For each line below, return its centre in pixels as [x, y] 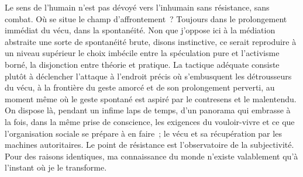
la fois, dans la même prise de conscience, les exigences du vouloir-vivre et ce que [150, 121]
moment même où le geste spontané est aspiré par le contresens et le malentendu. [151, 98]
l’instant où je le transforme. [56, 167]
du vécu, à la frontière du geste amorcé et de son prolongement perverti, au [140, 87]
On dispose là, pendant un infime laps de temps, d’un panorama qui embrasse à [148, 110]
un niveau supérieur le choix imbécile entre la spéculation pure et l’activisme [142, 53]
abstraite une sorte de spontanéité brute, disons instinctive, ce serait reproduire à [151, 41]
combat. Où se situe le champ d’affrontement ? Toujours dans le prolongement [146, 18]
